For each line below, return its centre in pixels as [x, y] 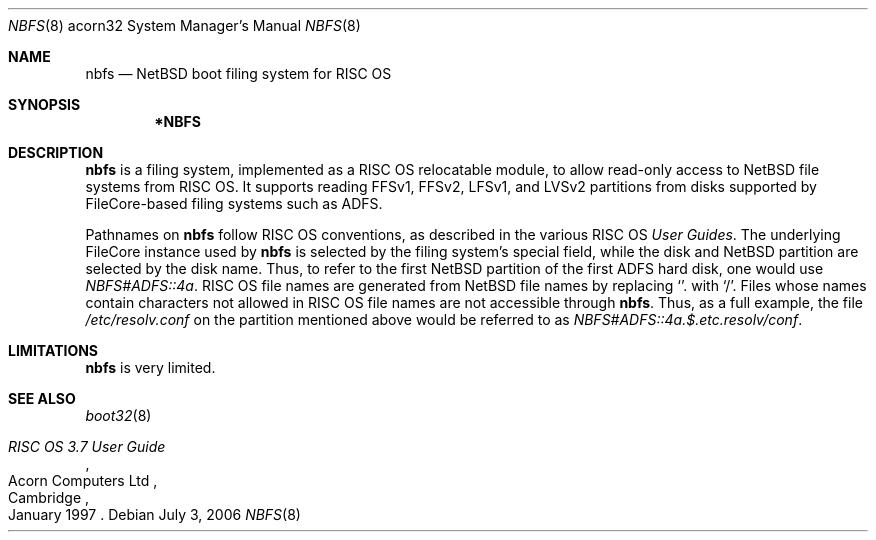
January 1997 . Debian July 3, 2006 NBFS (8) [154, 514]
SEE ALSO [42, 398]
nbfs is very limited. [150, 367]
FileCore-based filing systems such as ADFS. [234, 203]
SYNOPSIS [44, 104]
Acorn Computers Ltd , [83, 480]
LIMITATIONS [53, 350]
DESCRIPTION [56, 152]
